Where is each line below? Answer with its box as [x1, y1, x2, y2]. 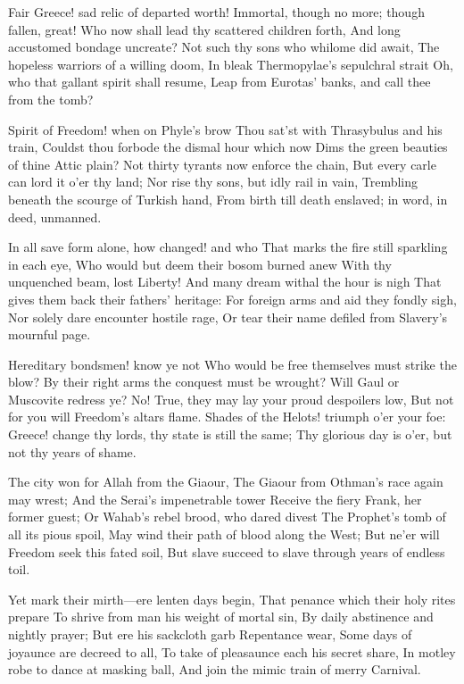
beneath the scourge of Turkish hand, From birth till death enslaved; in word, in [8, 189, 448, 208]
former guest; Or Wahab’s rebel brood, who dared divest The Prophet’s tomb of [8, 507, 446, 526]
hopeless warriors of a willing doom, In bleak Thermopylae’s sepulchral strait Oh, [8, 54, 453, 73]
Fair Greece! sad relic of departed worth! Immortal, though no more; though [8, 3, 425, 21]
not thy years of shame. [8, 442, 137, 461]
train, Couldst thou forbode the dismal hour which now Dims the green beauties [8, 138, 448, 156]
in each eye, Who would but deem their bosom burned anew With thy [8, 254, 392, 273]
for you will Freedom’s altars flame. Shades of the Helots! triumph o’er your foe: [8, 407, 446, 426]
